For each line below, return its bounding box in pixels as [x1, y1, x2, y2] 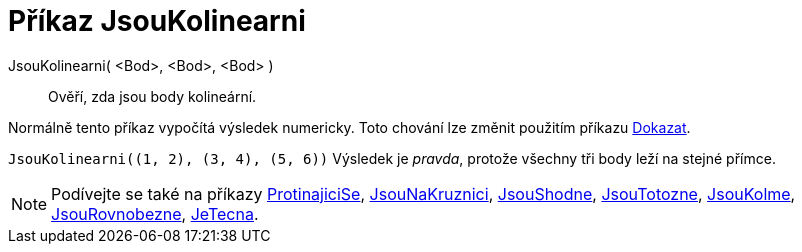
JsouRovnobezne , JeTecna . [51, 203, 259, 224]
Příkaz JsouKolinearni [8, 4, 306, 38]
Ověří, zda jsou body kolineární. [48, 87, 257, 105]
